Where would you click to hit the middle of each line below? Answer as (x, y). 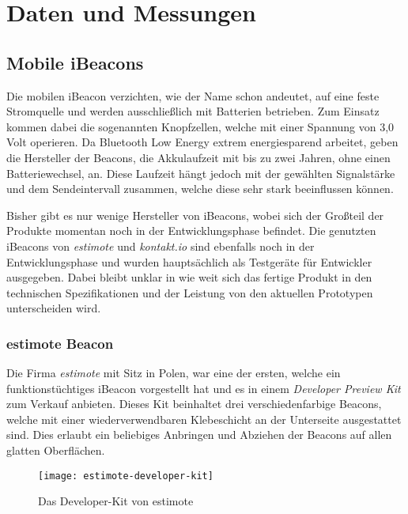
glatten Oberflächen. (56, 450)
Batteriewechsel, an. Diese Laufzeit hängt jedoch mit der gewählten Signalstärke (201, 173)
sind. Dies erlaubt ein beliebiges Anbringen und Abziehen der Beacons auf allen (199, 435)
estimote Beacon (60, 343)
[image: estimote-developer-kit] (126, 476)
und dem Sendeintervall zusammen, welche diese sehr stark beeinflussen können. (200, 189)
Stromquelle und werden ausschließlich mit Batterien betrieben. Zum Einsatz (193, 111)
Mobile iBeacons (75, 62)
